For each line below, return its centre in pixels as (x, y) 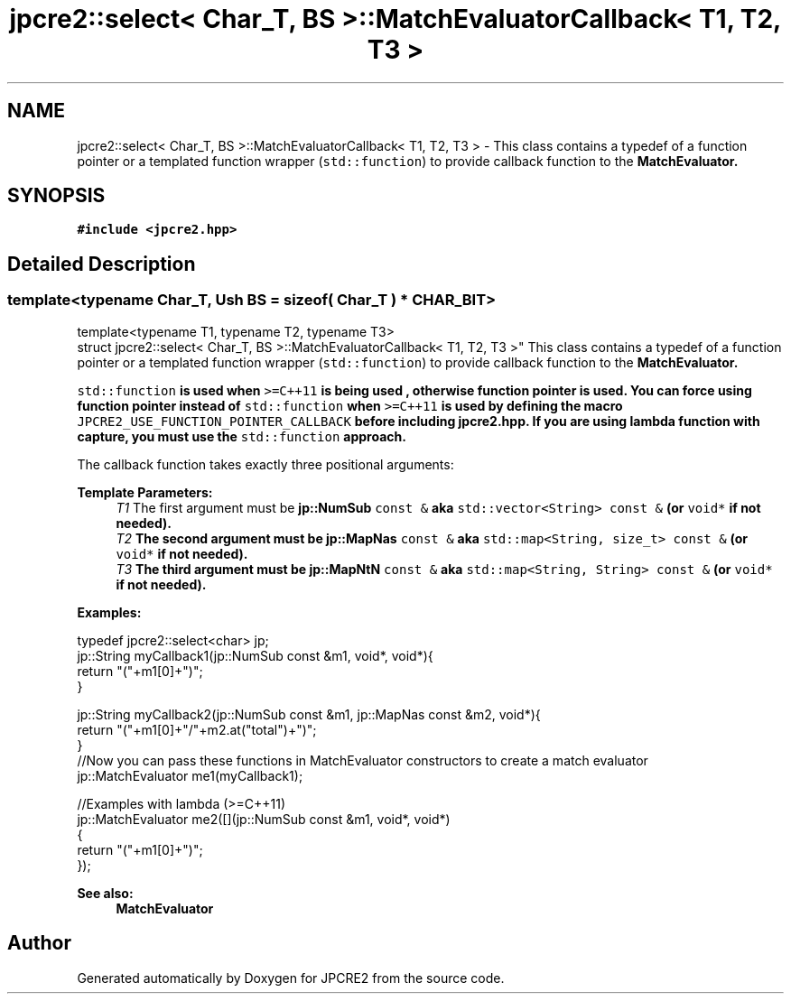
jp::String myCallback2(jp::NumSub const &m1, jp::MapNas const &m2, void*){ (309, 714)
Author (39, 943)
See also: (105, 893)
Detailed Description (102, 264)
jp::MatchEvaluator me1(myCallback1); (190, 775)
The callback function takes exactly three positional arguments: (265, 464)
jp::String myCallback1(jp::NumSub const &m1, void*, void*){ (255, 655)
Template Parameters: (145, 492)
